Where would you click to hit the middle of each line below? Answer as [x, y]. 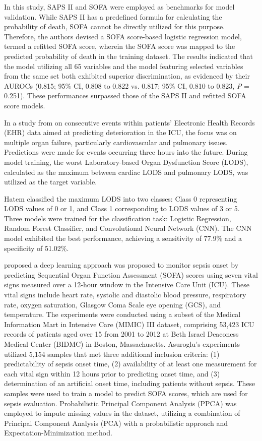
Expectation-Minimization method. [58, 433]
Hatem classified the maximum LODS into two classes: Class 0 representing [121, 198]
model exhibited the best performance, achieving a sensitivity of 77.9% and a [123, 238]
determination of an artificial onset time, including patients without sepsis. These [130, 383]
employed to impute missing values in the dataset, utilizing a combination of [122, 413]
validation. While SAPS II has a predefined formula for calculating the [113, 16]
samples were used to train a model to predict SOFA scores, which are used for [126, 393]
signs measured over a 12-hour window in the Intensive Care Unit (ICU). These [127, 285]
